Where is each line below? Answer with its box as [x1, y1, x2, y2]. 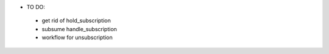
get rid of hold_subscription [41, 17, 111, 24]
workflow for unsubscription [41, 34, 113, 41]
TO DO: [26, 4, 46, 10]
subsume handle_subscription [41, 25, 117, 32]
